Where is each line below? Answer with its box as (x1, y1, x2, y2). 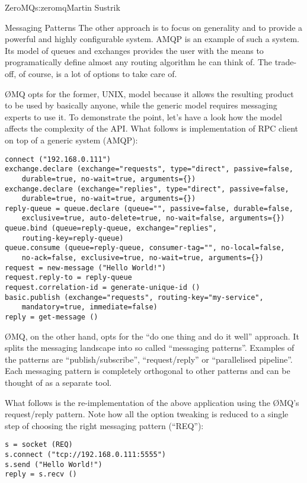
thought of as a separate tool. (5, 376, 112, 389)
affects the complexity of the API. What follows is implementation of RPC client (5, 122, 299, 135)
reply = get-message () (5, 313, 98, 322)
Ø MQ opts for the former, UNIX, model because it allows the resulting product (5, 87, 294, 100)
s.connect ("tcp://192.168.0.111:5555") (5, 450, 167, 459)
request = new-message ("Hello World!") (5, 263, 167, 272)
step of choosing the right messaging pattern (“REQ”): (5, 419, 204, 431)
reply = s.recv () (5, 470, 77, 479)
